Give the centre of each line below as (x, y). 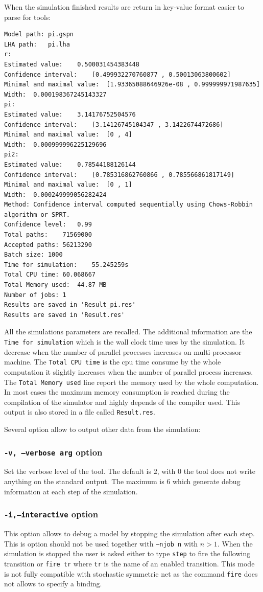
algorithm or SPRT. (37, 214)
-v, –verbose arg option (53, 452)
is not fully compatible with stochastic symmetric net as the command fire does (131, 573)
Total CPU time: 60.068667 (50, 275)
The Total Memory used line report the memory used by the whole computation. (131, 382)
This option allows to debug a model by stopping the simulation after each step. (129, 533)
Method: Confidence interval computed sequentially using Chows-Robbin (128, 205)
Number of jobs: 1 (35, 295)
